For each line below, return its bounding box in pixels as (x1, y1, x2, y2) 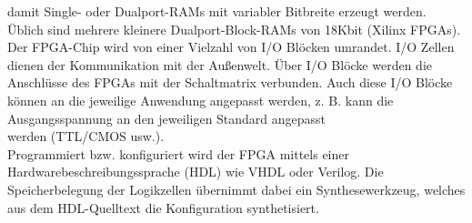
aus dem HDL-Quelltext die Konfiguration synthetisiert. (7, 198, 319, 217)
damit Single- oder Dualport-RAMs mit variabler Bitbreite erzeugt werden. (7, 2, 427, 20)
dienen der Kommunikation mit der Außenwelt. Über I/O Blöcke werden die (7, 55, 432, 74)
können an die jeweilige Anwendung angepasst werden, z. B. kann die (7, 90, 394, 109)
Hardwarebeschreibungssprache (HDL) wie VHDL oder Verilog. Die (7, 162, 384, 181)
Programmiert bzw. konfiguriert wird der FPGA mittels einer (7, 144, 349, 163)
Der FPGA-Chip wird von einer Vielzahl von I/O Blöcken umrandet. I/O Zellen (7, 37, 455, 56)
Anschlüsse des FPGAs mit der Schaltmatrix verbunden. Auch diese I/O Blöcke (7, 73, 453, 92)
